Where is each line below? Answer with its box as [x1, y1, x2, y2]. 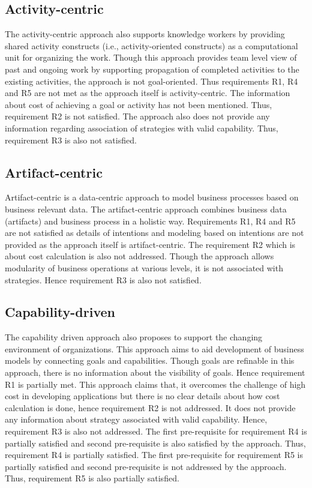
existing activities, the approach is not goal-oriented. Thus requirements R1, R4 [5, 74, 298, 87]
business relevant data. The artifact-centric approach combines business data [5, 202, 287, 215]
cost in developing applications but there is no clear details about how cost [5, 390, 280, 402]
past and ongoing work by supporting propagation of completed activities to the [5, 62, 299, 75]
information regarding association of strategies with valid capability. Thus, [5, 121, 278, 134]
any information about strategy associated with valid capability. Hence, [5, 413, 268, 426]
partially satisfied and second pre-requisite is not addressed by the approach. [5, 460, 287, 472]
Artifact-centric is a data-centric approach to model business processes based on [5, 191, 299, 203]
